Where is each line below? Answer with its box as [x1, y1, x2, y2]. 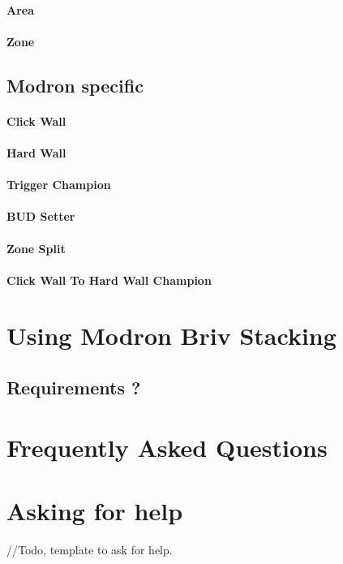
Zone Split [6, 239, 66, 256]
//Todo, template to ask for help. [6, 540, 173, 558]
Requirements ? [6, 375, 141, 400]
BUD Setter [6, 208, 75, 225]
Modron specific [6, 72, 144, 97]
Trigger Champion [6, 176, 111, 193]
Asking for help [6, 494, 183, 527]
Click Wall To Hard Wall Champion [6, 271, 212, 288]
